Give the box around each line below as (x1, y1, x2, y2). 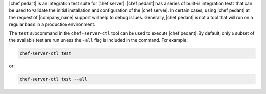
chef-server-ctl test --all (19, 76, 87, 82)
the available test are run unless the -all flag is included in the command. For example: (9, 37, 188, 43)
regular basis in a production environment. (9, 21, 96, 27)
